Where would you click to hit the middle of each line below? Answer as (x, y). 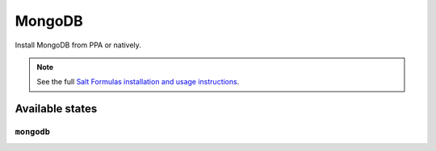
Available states (56, 109)
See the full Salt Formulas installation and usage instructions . (138, 82)
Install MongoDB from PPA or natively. (78, 45)
